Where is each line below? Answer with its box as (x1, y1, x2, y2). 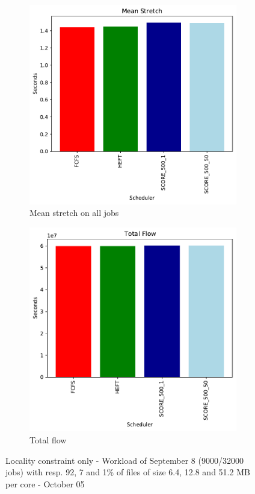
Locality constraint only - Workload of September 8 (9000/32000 (5, 454, 244, 466)
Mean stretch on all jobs (29, 206, 119, 219)
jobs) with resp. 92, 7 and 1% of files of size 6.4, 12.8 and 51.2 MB (5, 466, 250, 478)
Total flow (29, 434, 67, 446)
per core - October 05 (5, 477, 85, 490)
